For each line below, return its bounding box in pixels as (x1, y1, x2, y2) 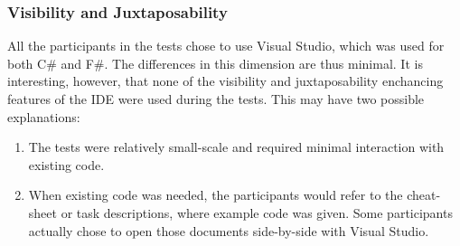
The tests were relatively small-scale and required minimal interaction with (28, 137, 445, 156)
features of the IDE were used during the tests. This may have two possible (7, 90, 425, 108)
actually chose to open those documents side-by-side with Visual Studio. (28, 221, 429, 240)
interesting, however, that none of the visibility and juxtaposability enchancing (7, 71, 444, 90)
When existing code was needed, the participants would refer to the (28, 185, 403, 204)
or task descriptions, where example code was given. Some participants (61, 203, 453, 222)
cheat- (407, 185, 441, 204)
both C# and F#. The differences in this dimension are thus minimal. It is (7, 53, 423, 72)
